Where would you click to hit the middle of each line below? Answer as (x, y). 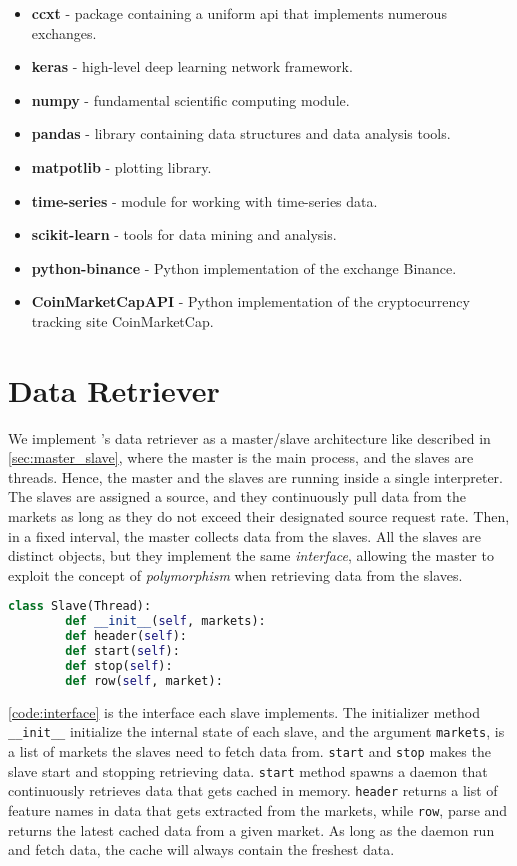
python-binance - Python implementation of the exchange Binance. (244, 267)
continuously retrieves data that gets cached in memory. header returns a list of (253, 790)
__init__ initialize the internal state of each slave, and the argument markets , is (256, 731)
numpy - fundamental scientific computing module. (190, 99)
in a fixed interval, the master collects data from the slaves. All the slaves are (245, 535)
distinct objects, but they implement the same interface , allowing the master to (251, 555)
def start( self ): (122, 651)
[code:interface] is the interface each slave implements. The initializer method (244, 711)
